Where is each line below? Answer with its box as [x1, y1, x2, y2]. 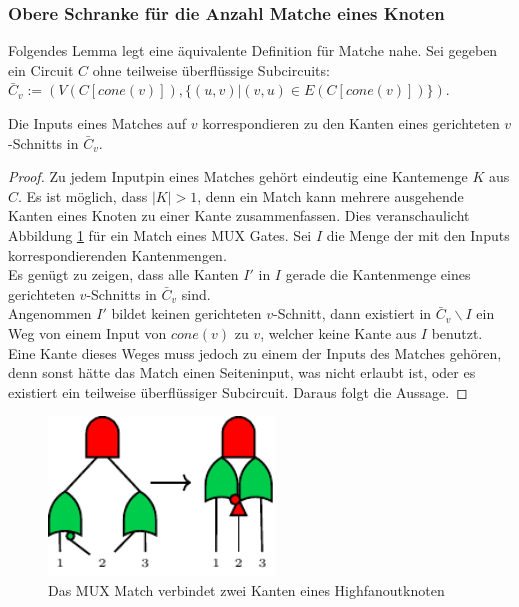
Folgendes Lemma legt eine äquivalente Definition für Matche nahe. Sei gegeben [8, 40, 498, 61]
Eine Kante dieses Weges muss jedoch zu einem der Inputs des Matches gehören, [8, 342, 502, 363]
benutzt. [431, 322, 483, 343]
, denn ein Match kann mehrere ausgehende [197, 185, 464, 206]
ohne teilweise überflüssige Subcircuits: [92, 59, 330, 80]
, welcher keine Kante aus [260, 322, 417, 343]
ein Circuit [8, 59, 74, 80]
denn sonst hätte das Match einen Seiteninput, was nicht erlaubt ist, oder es [8, 362, 476, 383]
